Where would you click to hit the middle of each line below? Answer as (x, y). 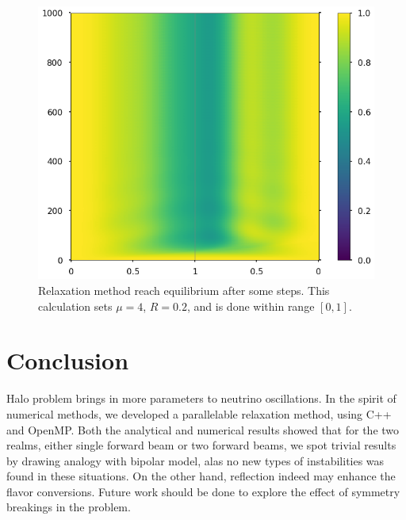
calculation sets (75, 306)
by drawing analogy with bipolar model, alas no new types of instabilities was (195, 460)
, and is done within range (251, 306)
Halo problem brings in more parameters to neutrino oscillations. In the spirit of (201, 398)
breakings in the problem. (69, 507)
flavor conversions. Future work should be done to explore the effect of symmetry (203, 491)
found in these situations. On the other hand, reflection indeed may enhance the (201, 476)
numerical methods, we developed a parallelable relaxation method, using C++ (199, 413)
